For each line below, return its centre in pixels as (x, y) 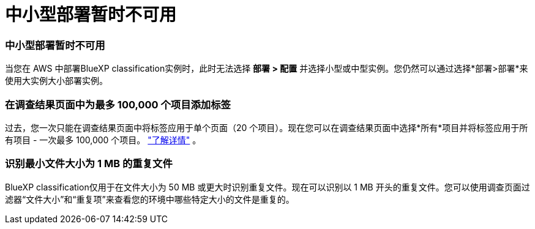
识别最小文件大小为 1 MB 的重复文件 (89, 164)
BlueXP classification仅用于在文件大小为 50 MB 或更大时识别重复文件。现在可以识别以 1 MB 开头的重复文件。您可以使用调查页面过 (267, 187)
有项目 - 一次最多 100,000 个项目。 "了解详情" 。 (103, 140)
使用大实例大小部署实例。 (56, 81)
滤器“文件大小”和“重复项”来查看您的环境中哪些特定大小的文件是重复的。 (150, 199)
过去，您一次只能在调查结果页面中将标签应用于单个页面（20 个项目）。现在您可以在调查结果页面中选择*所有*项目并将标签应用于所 (267, 127)
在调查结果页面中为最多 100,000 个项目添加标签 (118, 104)
